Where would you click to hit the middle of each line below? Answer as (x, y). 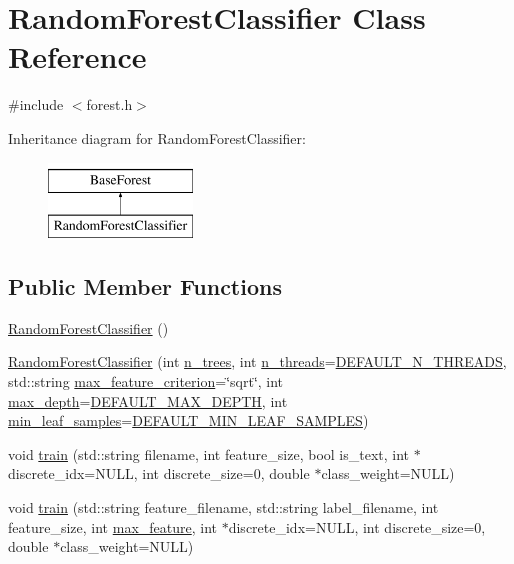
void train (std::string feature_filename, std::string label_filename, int (223, 507)
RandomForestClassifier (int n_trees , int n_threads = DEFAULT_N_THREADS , (257, 361)
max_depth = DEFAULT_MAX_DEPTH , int (148, 400)
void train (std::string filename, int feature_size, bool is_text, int (209, 453)
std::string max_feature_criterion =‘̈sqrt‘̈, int (146, 381)
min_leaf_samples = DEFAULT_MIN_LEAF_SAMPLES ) (188, 420)
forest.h (109, 104)
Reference (77, 56)
